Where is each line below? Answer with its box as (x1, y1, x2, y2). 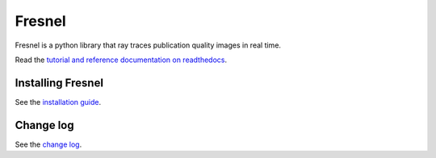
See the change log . (15, 139, 82, 149)
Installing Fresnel (15, 76, 104, 89)
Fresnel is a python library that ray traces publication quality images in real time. (15, 40, 282, 50)
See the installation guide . (15, 97, 102, 106)
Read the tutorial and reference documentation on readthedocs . (15, 55, 228, 64)
